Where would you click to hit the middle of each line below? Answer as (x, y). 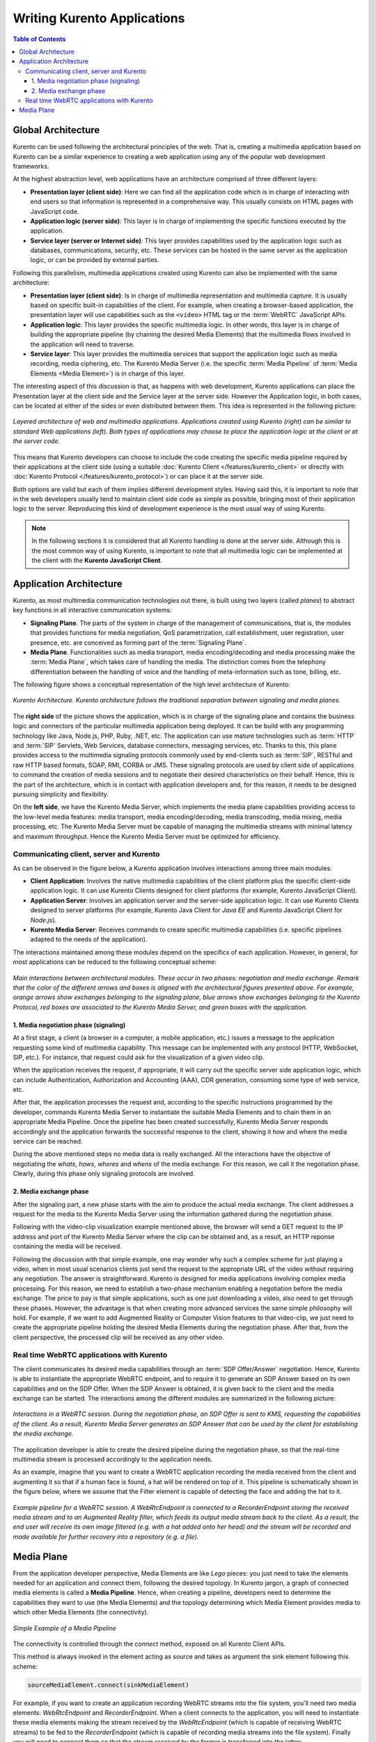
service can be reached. (48, 1141)
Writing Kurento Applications (99, 18)
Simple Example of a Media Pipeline (64, 1628)
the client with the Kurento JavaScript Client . (97, 560)
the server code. (37, 441)
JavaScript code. (55, 211)
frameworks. (31, 166)
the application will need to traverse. (83, 344)
